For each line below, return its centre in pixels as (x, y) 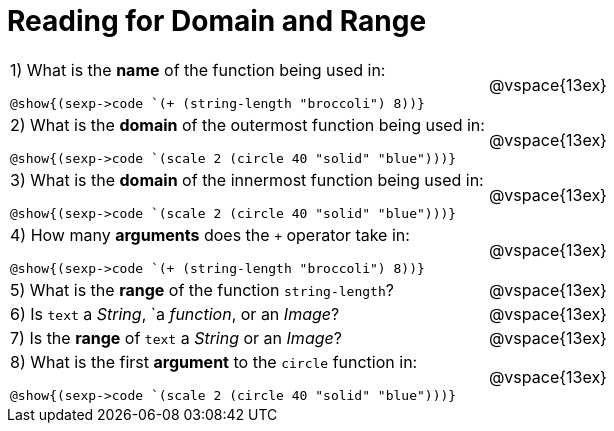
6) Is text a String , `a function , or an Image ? (175, 313)
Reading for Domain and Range (217, 21)
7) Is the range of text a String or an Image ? (176, 337)
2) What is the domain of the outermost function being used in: (247, 124)
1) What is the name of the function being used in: (198, 69)
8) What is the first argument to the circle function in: (214, 361)
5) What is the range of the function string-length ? (202, 289)
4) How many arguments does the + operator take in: (210, 234)
